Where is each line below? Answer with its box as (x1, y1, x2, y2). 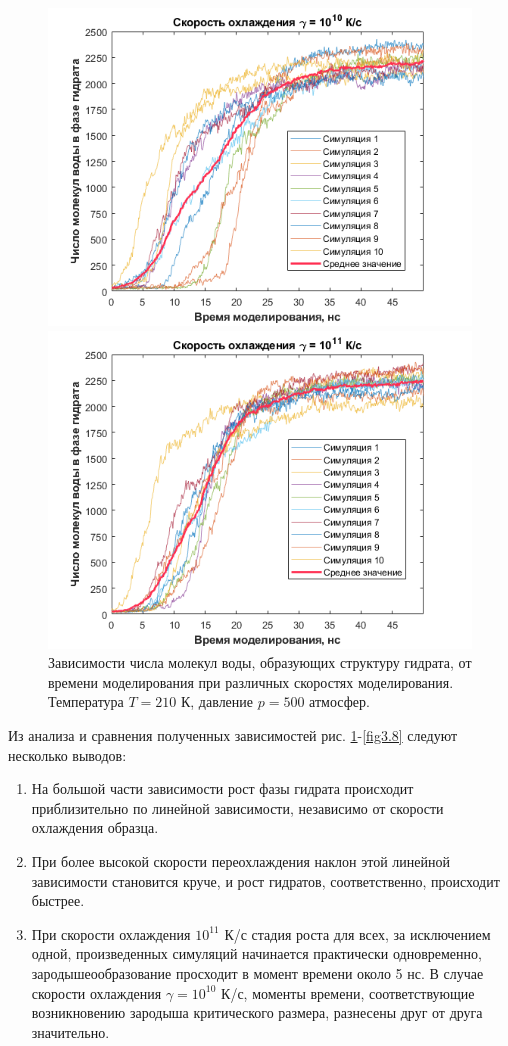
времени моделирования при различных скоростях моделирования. (48, 671, 454, 692)
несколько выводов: (8, 744, 127, 765)
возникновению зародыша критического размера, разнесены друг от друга (31, 1002, 483, 1023)
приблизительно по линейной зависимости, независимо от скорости (31, 797, 444, 818)
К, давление (180, 691, 254, 712)
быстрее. (31, 890, 85, 911)
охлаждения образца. (31, 817, 159, 838)
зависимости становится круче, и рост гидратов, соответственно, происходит (31, 870, 500, 891)
